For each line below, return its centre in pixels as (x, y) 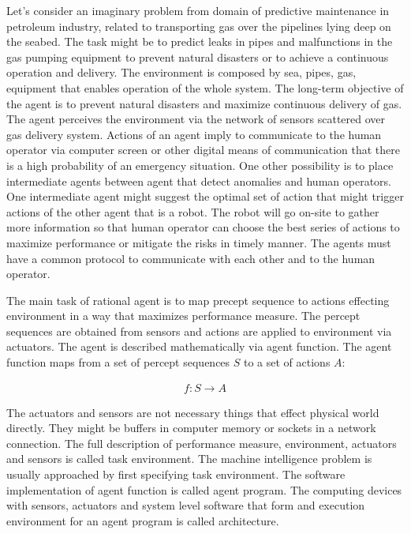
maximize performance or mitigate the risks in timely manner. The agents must (199, 242)
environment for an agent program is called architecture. (143, 520)
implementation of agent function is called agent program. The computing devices (204, 489)
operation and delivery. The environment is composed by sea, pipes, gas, (181, 72)
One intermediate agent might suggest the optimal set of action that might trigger (205, 196)
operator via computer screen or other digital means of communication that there (203, 150)
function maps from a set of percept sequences (118, 362)
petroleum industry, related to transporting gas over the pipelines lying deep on (199, 26)
